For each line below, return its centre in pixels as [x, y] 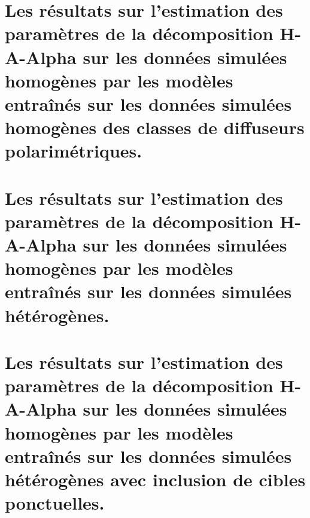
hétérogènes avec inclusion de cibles [155, 479]
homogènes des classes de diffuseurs [155, 127]
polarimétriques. [74, 151]
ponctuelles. [55, 503]
